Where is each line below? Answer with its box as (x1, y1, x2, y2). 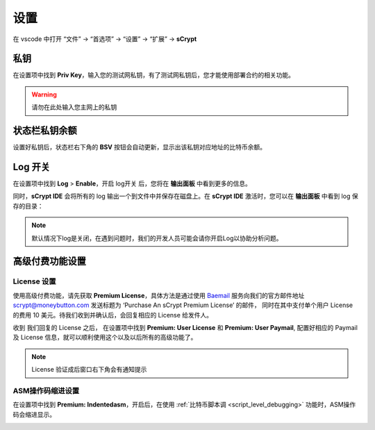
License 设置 (12, 276, 56, 286)
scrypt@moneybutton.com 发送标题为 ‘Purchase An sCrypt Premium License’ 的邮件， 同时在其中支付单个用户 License (12, 301, 353, 309)
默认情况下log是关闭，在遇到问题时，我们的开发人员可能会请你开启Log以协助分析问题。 (31, 233, 283, 242)
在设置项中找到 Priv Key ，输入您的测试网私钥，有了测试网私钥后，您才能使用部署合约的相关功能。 (12, 71, 295, 79)
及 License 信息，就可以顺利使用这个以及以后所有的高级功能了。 (12, 333, 197, 342)
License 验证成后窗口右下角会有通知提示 (31, 365, 147, 374)
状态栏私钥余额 (12, 125, 77, 137)
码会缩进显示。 (12, 410, 56, 418)
